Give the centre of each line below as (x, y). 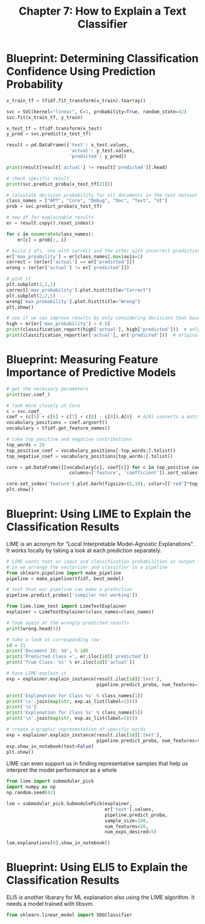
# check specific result (38, 178)
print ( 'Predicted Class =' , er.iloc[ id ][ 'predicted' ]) (77, 657)
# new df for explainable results (50, 218)
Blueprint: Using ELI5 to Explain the (97, 868)
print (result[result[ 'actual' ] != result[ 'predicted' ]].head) (87, 167)
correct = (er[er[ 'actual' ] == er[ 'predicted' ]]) (71, 262)
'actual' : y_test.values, (102, 151)
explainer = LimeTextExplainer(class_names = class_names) (80, 612)
